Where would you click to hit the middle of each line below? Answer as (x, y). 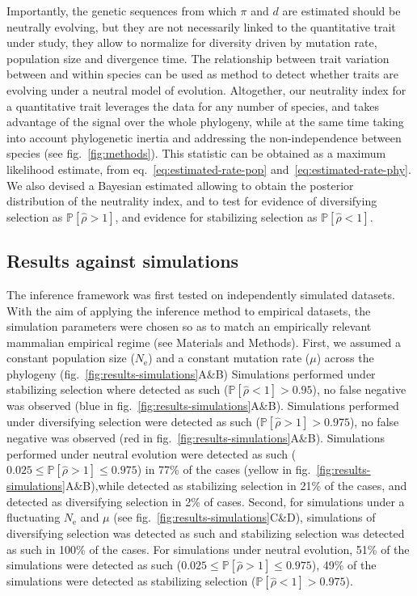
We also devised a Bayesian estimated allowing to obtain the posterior (180, 185)
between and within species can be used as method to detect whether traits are (203, 74)
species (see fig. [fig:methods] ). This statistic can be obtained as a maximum (196, 153)
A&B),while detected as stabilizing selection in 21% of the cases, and (236, 486)
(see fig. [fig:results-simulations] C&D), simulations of (244, 517)
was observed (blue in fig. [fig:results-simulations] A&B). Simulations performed (203, 406)
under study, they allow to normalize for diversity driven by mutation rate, (192, 42)
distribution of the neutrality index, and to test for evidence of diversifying (192, 201)
